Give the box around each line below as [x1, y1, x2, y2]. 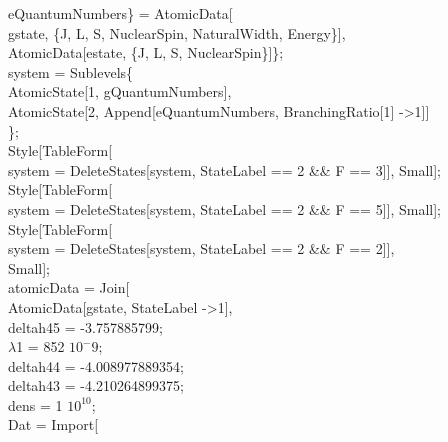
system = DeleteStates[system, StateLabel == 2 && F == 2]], [8, 238, 395, 259]
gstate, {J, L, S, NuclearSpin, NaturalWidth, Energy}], [8, 22, 346, 43]
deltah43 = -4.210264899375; [8, 375, 184, 396]
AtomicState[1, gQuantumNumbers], [8, 81, 232, 102]
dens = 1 [8, 394, 63, 415]
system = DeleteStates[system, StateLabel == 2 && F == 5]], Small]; [8, 198, 441, 219]
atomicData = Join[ [8, 277, 130, 298]
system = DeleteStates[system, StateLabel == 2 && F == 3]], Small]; [8, 159, 441, 180]
